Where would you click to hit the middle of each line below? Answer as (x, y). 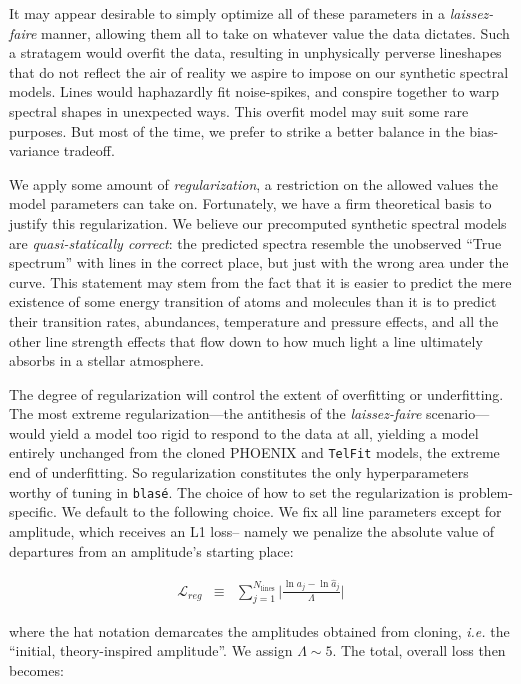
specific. (33, 511)
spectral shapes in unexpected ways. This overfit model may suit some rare (239, 110)
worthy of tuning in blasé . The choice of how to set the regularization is (231, 491)
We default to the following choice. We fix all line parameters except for (281, 511)
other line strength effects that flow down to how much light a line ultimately (246, 340)
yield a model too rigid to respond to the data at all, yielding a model (264, 432)
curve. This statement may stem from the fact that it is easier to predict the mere (260, 281)
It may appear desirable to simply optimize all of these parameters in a (227, 13)
